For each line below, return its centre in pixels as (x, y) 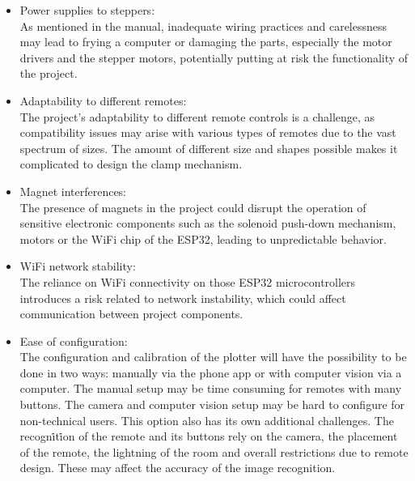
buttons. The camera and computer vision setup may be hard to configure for (212, 404)
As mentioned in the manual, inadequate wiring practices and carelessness (203, 26)
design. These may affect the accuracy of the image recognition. (178, 468)
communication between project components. (131, 314)
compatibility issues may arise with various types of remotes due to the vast (208, 132)
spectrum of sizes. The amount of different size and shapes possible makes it (209, 148)
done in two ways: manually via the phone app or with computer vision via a (211, 372)
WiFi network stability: (78, 266)
